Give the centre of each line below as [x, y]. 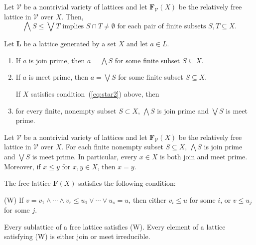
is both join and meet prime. [204, 156]
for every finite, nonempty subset [66, 110]
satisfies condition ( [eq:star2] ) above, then [95, 93]
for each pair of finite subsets [162, 27]
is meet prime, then [58, 77]
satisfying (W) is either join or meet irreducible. [77, 236]
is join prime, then [57, 60]
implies [73, 27]
